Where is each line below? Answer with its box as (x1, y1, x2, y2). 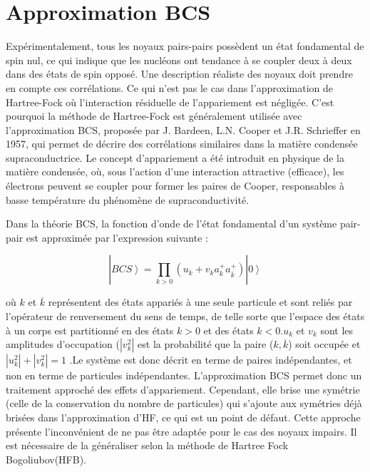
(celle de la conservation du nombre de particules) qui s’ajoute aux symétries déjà (6, 396, 362, 411)
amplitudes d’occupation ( (6, 337, 120, 352)
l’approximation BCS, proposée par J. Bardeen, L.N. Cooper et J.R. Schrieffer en (6, 122, 361, 137)
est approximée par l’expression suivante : (26, 230, 208, 245)
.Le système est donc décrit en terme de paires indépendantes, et (69, 352, 352, 367)
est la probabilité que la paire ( (138, 337, 274, 352)
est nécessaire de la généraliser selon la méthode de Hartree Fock (6, 438, 289, 453)
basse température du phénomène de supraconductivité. (6, 192, 250, 207)
